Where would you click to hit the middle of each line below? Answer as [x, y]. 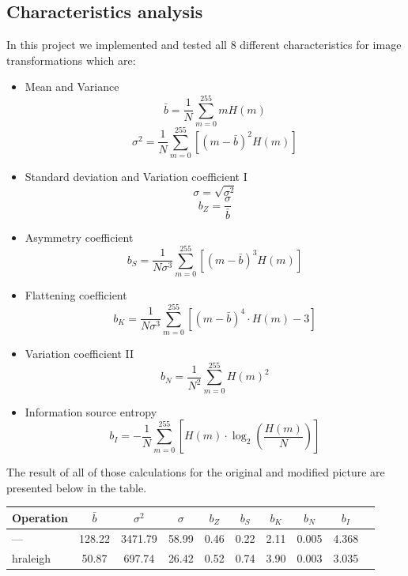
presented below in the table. [77, 487]
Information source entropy [91, 411]
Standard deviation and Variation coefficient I [136, 177]
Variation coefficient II [79, 353]
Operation [40, 517]
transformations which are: [71, 60]
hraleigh [32, 557]
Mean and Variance [72, 87]
